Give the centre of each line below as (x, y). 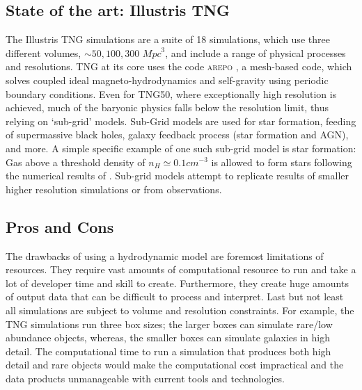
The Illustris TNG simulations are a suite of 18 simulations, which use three (168, 39)
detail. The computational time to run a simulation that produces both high (168, 351)
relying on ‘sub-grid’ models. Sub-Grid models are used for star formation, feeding (181, 121)
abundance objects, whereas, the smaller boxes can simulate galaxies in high (168, 338)
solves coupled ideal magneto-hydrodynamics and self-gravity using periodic (167, 80)
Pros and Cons (60, 226)
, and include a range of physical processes (255, 52)
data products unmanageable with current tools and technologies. (145, 378)
